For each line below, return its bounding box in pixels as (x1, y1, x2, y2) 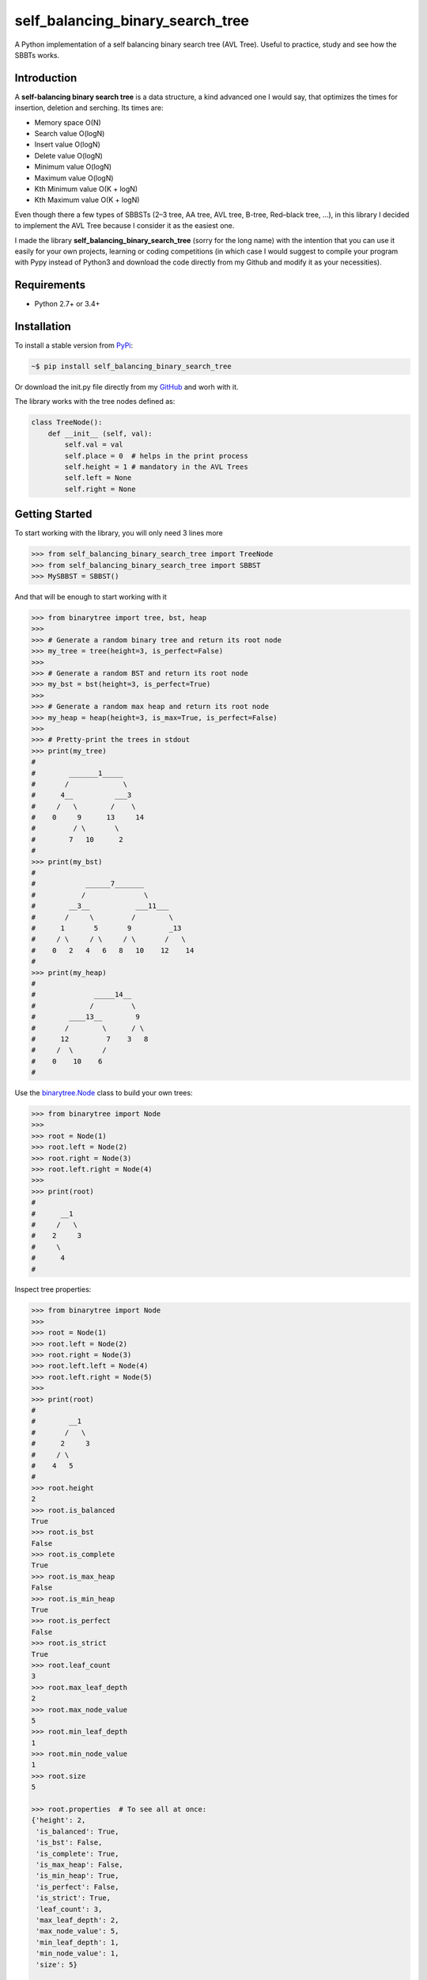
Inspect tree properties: (14, 1285, 92, 1294)
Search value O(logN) (34, 129, 105, 139)
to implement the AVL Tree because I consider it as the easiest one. (14, 221, 235, 230)
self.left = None (64, 474, 132, 482)
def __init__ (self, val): (47, 428, 153, 438)
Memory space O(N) (34, 117, 102, 127)
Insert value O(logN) (34, 139, 100, 150)
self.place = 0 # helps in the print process (64, 451, 248, 460)
